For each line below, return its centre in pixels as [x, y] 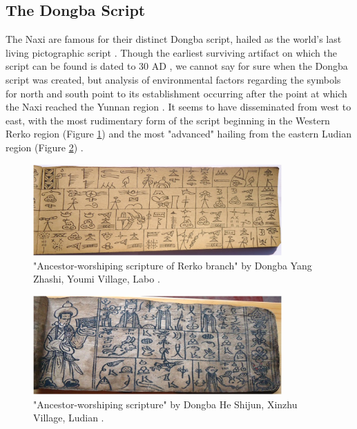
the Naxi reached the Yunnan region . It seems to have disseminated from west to [178, 107]
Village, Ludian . [69, 418]
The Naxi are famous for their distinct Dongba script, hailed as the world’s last [174, 39]
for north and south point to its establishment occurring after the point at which [176, 93]
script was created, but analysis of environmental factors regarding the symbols [173, 79]
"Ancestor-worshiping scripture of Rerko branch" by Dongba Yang [173, 265]
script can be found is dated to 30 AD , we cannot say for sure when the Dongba [177, 66]
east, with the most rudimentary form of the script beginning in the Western [168, 120]
